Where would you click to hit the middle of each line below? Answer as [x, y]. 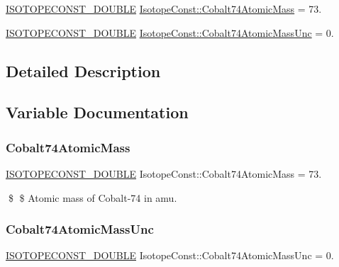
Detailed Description [83, 70]
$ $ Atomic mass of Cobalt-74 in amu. [93, 197]
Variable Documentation [97, 112]
